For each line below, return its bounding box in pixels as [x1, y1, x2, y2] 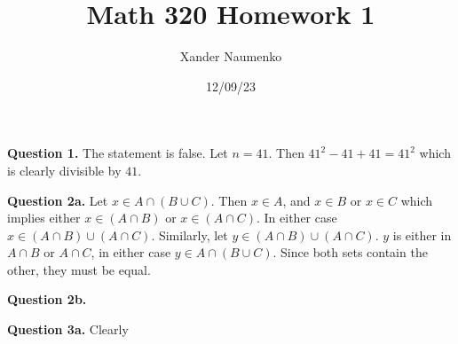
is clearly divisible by [7, 160, 122, 179]
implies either [7, 208, 81, 227]
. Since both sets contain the [272, 243, 428, 262]
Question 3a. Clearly [7, 320, 129, 339]
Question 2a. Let [7, 191, 108, 209]
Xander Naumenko [179, 47, 282, 66]
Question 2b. [7, 290, 87, 309]
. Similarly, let [151, 225, 228, 244]
